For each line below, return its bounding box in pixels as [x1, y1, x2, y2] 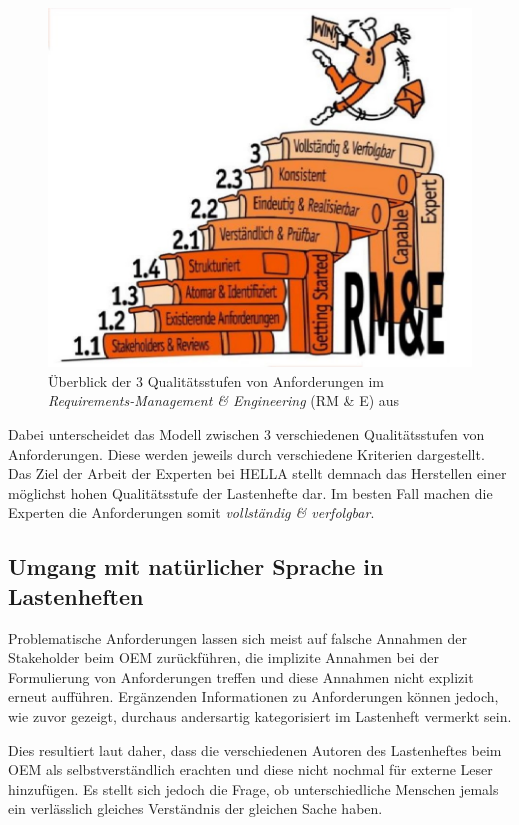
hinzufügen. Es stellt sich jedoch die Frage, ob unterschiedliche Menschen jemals [8, 778, 499, 799]
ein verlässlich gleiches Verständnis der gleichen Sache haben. [8, 798, 383, 819]
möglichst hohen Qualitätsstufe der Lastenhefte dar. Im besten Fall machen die [8, 482, 493, 503]
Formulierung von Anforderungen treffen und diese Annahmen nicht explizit [8, 666, 474, 687]
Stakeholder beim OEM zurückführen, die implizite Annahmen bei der [8, 647, 439, 668]
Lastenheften [8, 580, 144, 611]
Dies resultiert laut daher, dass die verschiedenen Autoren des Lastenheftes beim [8, 739, 502, 760]
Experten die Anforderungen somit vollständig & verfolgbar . [8, 502, 375, 523]
